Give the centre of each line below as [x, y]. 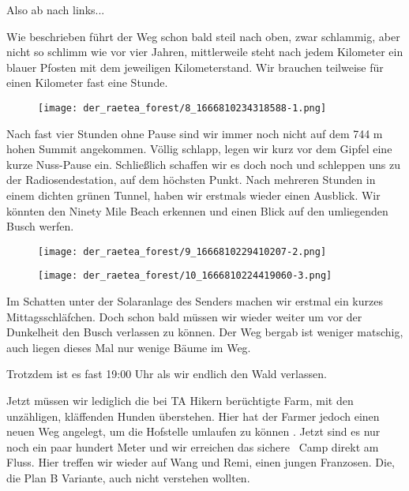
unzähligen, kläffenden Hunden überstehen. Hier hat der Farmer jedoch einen [193, 416]
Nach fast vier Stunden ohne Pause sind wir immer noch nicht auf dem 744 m [195, 133]
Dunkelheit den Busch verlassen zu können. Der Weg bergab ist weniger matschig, [205, 332]
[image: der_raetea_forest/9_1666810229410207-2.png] [182, 251]
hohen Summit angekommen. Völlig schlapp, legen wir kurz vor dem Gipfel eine [199, 149]
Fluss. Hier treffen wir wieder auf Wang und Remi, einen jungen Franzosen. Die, [201, 462]
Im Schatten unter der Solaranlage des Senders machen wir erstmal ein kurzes [195, 301]
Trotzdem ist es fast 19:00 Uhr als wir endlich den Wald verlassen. [167, 374]
